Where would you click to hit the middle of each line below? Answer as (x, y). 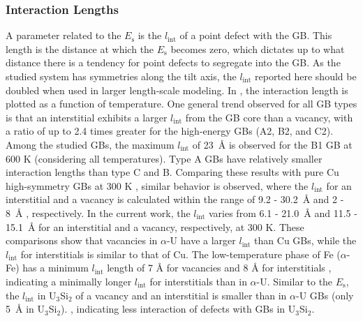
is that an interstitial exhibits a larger (87, 117)
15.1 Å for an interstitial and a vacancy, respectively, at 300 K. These (155, 226)
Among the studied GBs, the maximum (90, 144)
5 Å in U (25, 309)
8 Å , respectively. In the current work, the (98, 212)
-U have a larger (201, 240)
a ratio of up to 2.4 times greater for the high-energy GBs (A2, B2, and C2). (170, 131)
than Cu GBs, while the (305, 240)
